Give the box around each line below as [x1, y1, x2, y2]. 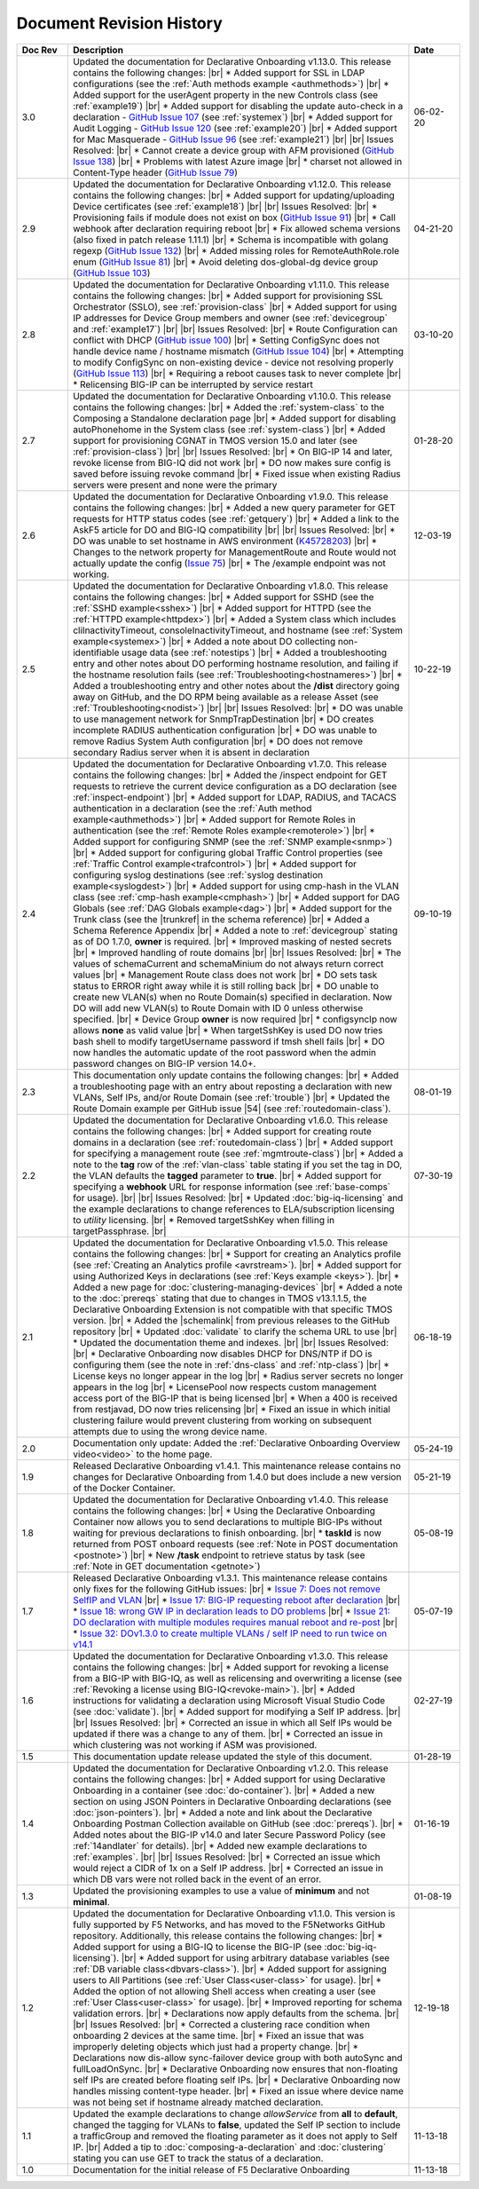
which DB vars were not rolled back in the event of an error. [72, 1873, 322, 1885]
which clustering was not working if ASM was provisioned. [72, 1738, 318, 1750]
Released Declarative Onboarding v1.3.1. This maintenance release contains [72, 1571, 388, 1584]
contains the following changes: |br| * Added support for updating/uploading [72, 189, 395, 202]
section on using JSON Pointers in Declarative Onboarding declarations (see [72, 1795, 392, 1807]
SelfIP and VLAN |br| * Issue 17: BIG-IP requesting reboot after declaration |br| [72, 1593, 401, 1606]
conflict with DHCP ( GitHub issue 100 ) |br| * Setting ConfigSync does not [72, 334, 381, 346]
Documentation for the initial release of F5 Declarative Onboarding [72, 2163, 350, 2176]
